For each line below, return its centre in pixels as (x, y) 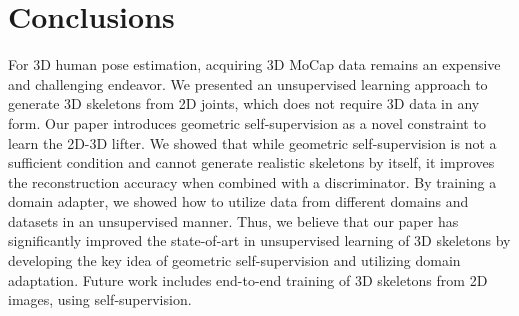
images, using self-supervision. (100, 299)
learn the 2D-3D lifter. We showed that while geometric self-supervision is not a (252, 142)
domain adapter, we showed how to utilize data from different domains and (238, 201)
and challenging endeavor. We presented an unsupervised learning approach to (248, 83)
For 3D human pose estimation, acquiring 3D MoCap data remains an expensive (254, 64)
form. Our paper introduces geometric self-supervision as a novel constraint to (247, 122)
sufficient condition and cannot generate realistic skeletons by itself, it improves (251, 162)
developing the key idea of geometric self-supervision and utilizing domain (234, 260)
